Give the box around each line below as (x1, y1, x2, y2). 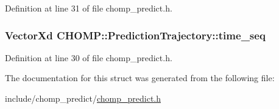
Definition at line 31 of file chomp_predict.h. (5, 2, 172, 14)
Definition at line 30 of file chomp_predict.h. (5, 51, 172, 64)
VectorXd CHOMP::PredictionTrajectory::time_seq (5, 27, 266, 42)
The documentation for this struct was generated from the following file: (5, 71, 275, 84)
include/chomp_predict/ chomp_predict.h (5, 92, 161, 104)
